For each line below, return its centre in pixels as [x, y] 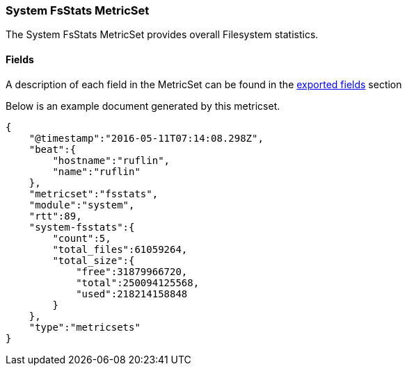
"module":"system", [82, 205]
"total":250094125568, [138, 282]
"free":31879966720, [132, 271]
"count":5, [82, 238]
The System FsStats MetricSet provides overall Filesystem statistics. [162, 35]
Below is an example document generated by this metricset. [143, 106]
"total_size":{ [94, 260]
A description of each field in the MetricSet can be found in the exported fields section [204, 84]
